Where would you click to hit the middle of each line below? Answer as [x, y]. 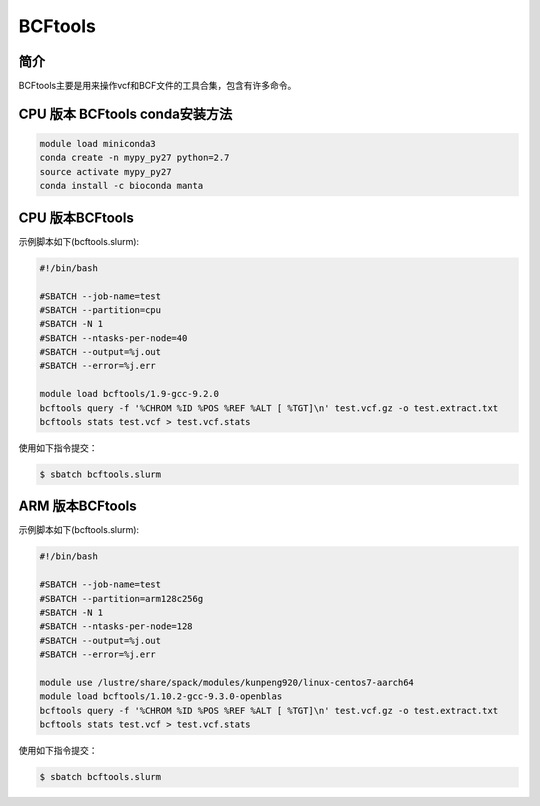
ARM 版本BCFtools [77, 506]
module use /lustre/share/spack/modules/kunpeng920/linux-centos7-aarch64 [227, 682]
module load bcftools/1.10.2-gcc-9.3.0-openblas [161, 696]
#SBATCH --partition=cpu [100, 309]
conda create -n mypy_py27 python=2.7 [134, 158]
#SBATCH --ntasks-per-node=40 [113, 338]
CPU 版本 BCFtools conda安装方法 [125, 113]
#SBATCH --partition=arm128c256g [121, 598]
